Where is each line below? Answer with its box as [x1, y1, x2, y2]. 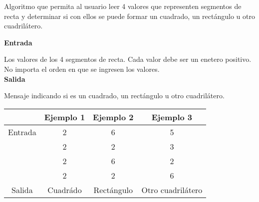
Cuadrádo [47, 184, 82, 196]
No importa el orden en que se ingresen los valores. [4, 63, 160, 74]
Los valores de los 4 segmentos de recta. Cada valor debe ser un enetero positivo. [4, 54, 252, 64]
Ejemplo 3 [151, 111, 193, 123]
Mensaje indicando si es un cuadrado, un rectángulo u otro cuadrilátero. [4, 90, 225, 101]
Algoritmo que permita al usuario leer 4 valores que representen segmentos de [4, 1, 242, 11]
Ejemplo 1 [44, 111, 85, 123]
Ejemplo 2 [93, 111, 134, 123]
